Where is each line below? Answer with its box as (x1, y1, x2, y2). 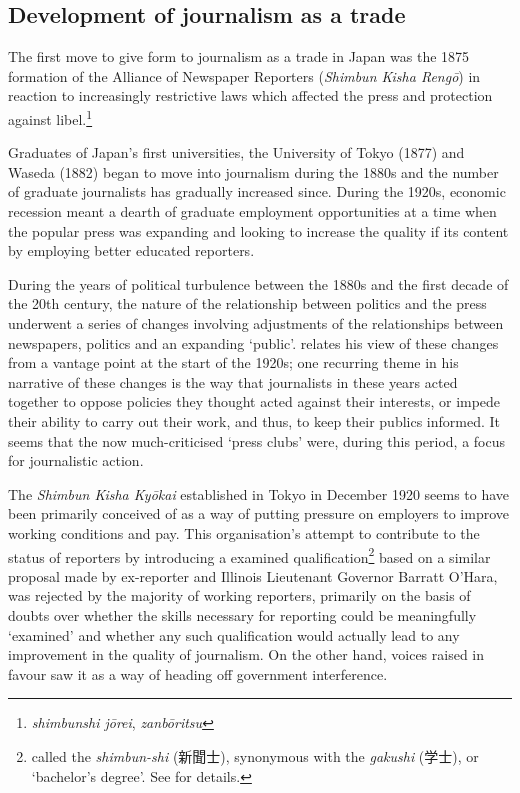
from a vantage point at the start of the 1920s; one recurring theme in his (8, 352, 459, 373)
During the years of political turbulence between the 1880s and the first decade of (8, 273, 509, 294)
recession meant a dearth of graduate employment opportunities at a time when (8, 201, 497, 222)
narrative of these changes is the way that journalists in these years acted (8, 371, 458, 392)
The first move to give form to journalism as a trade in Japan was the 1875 (8, 46, 470, 67)
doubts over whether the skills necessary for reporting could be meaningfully (8, 604, 477, 625)
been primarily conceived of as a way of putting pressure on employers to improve (8, 503, 510, 524)
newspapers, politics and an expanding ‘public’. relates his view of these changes (8, 332, 499, 353)
